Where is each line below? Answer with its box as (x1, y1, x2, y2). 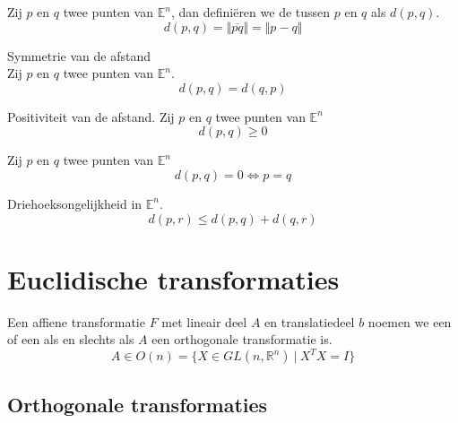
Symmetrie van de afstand (7, 46, 151, 65)
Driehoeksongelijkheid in (7, 194, 143, 212)
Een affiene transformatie (7, 312, 145, 331)
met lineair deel (161, 312, 247, 331)
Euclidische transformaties (7, 260, 340, 297)
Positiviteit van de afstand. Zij (7, 107, 175, 125)
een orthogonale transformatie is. (151, 330, 333, 349)
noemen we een (367, 312, 452, 331)
